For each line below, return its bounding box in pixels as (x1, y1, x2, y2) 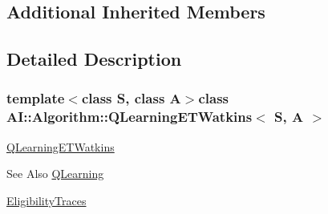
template (6, 88, 65, 108)
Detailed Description (6, 46, 182, 71)
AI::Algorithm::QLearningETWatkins (6, 107, 253, 127)
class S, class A (81, 88, 181, 108)
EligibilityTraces (6, 192, 87, 208)
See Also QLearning (6, 165, 104, 182)
